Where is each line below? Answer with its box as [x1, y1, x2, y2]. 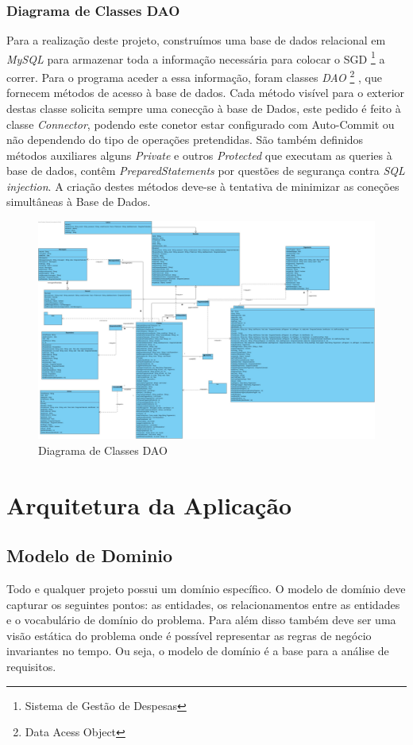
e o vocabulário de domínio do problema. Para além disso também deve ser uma [6, 611, 396, 628]
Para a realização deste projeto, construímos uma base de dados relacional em [6, 32, 386, 49]
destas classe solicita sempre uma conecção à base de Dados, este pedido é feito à [6, 99, 401, 116]
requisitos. [6, 658, 56, 674]
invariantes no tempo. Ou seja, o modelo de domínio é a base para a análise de [6, 642, 389, 659]
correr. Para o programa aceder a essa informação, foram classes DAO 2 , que [6, 67, 382, 85]
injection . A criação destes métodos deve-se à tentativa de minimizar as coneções [6, 177, 399, 194]
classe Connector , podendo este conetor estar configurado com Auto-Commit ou [6, 115, 395, 132]
